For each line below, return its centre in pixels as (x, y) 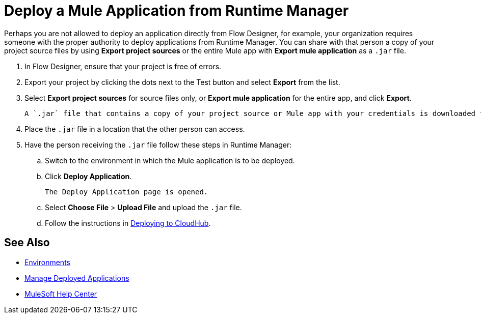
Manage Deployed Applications (77, 278)
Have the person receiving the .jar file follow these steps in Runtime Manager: (158, 144)
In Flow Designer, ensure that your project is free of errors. (123, 66)
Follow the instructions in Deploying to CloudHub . (128, 223)
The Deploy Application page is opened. (127, 192)
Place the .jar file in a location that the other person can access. (135, 129)
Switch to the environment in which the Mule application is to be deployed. (170, 160)
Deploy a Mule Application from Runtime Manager (177, 11)
